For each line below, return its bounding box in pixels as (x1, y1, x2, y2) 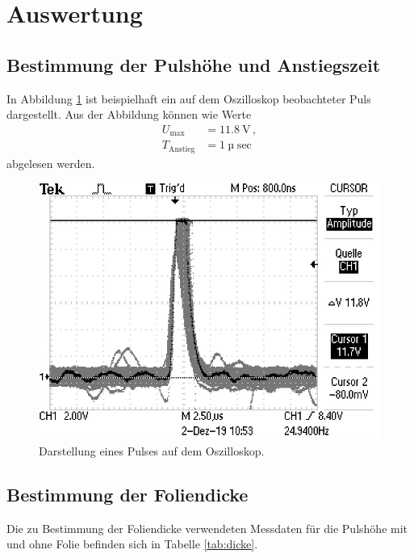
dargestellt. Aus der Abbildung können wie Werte (6, 106, 252, 123)
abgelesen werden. (6, 154, 95, 171)
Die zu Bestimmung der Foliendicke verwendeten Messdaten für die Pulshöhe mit (6, 519, 408, 536)
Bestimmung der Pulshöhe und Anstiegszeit (6, 52, 381, 77)
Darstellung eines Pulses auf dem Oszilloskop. (39, 442, 265, 459)
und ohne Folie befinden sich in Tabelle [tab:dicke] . (6, 535, 258, 552)
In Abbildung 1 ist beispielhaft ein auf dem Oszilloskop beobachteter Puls (6, 90, 371, 107)
